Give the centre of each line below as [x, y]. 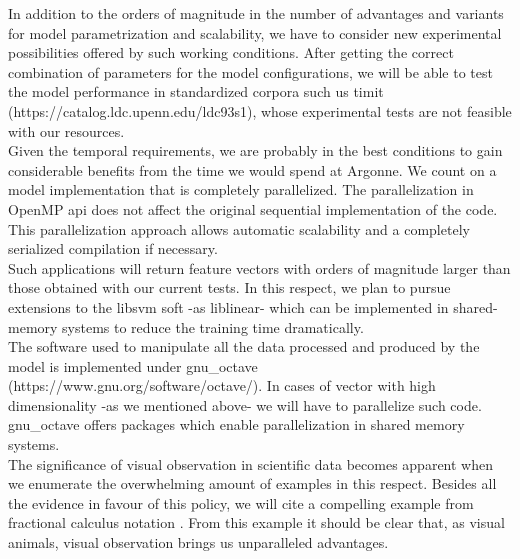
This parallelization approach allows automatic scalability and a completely [239, 228]
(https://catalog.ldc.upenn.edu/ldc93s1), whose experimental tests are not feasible [260, 110]
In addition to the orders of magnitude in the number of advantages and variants [256, 13]
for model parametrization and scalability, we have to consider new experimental [255, 32]
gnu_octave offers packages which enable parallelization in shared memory [236, 424]
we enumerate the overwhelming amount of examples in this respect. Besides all [252, 483]
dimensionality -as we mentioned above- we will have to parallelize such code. [245, 404]
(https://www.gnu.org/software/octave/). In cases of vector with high [222, 385]
